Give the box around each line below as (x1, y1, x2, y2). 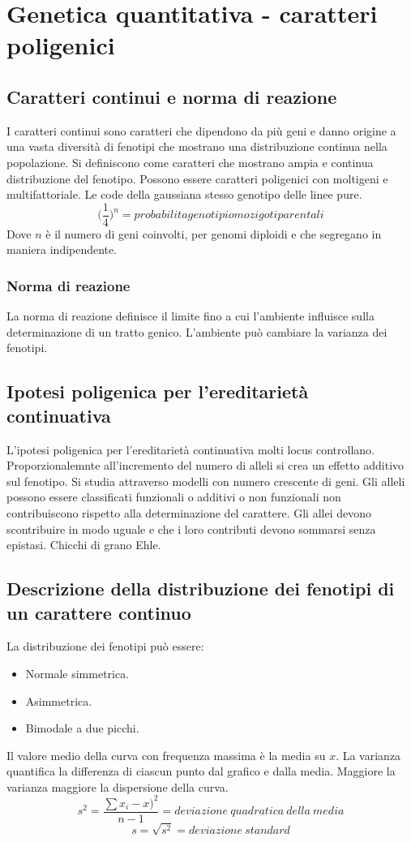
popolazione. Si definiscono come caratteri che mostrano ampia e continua (6, 153, 374, 170)
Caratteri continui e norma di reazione (6, 84, 337, 109)
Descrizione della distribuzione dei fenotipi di (6, 576, 395, 601)
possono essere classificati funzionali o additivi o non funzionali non (6, 488, 341, 505)
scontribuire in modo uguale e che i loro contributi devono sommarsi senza (6, 520, 376, 537)
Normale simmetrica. (25, 664, 130, 681)
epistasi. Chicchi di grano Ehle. (6, 536, 161, 553)
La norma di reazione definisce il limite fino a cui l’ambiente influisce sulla (6, 307, 375, 324)
